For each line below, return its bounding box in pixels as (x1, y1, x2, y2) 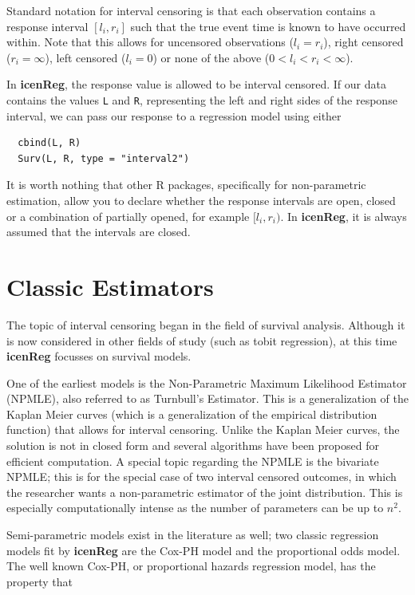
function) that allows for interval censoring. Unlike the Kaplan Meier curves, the (6, 421, 400, 438)
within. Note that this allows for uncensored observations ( (6, 33, 294, 50)
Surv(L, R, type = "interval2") (18, 152, 190, 164)
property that (6, 573, 73, 589)
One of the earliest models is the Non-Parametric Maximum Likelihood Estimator (6, 374, 407, 391)
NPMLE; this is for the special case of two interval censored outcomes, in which (6, 468, 397, 485)
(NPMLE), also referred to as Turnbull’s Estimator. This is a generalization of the (6, 390, 409, 407)
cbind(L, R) (18, 137, 81, 149)
